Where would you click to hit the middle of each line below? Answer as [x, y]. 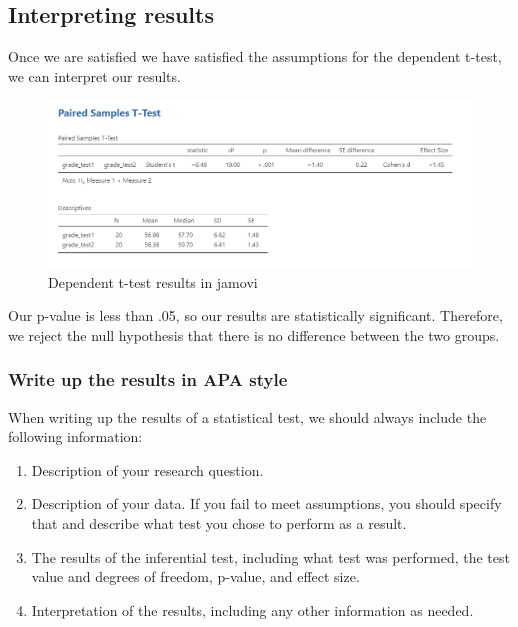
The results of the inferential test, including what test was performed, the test [270, 556]
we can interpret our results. [94, 75]
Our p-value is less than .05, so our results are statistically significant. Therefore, [255, 315]
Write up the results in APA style [148, 379]
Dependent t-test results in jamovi [153, 281]
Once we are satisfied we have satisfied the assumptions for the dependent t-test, [255, 56]
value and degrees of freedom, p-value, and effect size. [195, 576]
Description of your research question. [147, 469]
